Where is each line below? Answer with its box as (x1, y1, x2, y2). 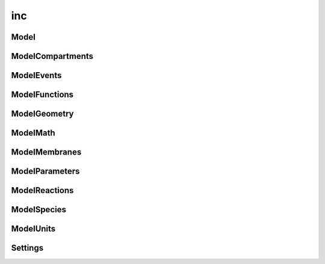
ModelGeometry (11, 109, 74, 119)
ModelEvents (11, 70, 62, 81)
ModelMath (11, 128, 55, 138)
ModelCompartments (11, 51, 93, 61)
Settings (11, 243, 44, 253)
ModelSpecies (11, 204, 66, 215)
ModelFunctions (11, 90, 74, 100)
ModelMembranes (11, 147, 82, 158)
